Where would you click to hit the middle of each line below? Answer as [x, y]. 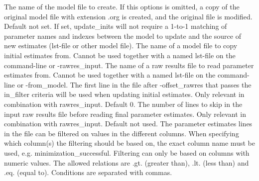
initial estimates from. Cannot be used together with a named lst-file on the [120, 55]
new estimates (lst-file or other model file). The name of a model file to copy [121, 45]
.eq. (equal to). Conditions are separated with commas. [88, 172]
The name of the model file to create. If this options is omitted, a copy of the [122, 6]
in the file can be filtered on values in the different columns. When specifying [122, 133]
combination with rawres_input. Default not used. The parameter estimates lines [128, 124]
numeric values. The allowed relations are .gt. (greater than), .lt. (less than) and [127, 162]
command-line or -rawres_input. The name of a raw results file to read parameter [129, 65]
